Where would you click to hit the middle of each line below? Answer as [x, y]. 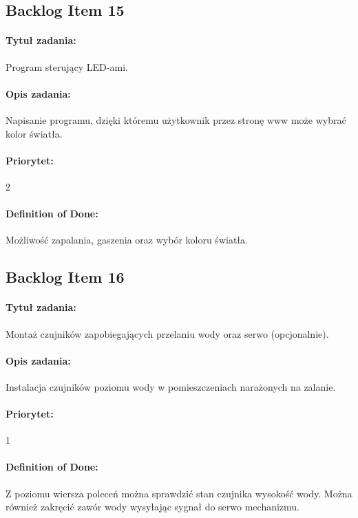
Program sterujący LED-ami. [67, 66]
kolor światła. [34, 133]
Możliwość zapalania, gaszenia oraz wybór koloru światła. [127, 240]
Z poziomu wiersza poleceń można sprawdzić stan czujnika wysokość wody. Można [179, 493]
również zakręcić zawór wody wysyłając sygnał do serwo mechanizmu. [152, 507]
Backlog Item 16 [65, 277]
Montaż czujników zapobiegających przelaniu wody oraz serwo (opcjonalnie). [167, 333]
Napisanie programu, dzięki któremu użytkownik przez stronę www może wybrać [176, 119]
